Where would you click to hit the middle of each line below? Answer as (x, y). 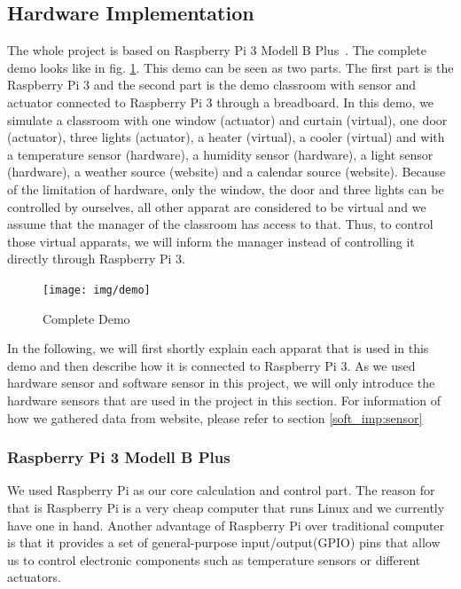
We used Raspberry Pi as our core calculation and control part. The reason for (221, 490)
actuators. (34, 577)
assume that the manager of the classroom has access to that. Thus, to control (220, 224)
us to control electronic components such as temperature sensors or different (214, 559)
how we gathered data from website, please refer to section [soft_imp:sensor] (215, 417)
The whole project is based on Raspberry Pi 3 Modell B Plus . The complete (217, 50)
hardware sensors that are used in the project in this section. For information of (224, 400)
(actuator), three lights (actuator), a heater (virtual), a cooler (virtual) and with (226, 137)
